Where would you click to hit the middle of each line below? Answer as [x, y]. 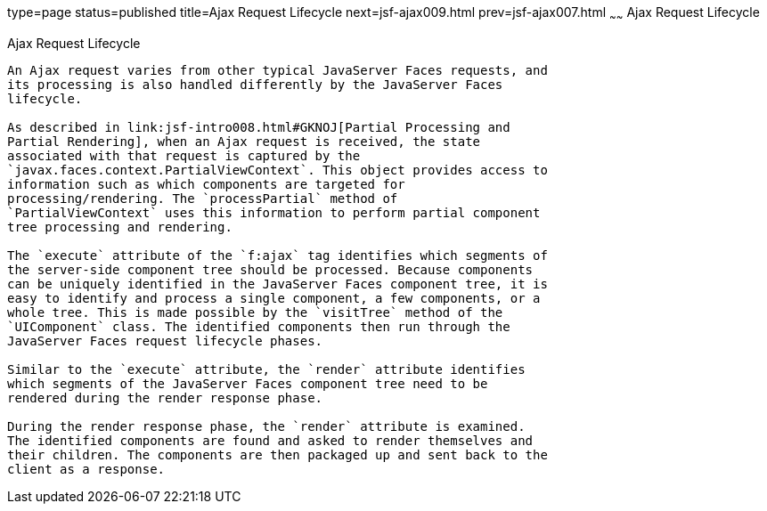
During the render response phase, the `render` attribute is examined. [266, 426]
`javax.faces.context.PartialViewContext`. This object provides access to [277, 170]
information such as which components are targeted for [206, 184]
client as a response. [86, 469]
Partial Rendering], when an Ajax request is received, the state [244, 141]
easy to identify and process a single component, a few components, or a [274, 298]
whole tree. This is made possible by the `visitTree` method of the [255, 312]
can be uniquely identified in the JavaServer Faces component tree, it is [277, 284]
